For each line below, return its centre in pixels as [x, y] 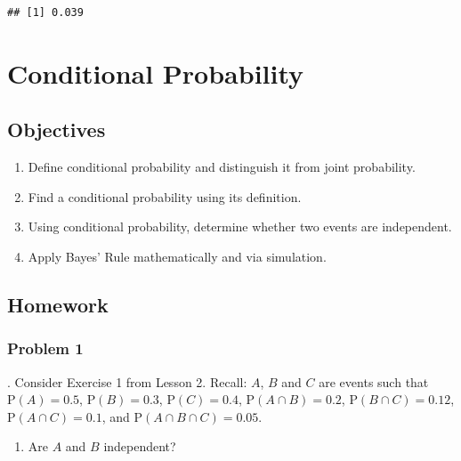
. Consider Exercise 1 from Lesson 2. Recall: [127, 381]
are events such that [374, 381]
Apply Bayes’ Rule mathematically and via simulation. [177, 256]
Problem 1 [45, 348]
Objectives [57, 129]
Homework [58, 304]
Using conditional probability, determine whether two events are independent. [240, 226]
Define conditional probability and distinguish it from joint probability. [222, 167]
